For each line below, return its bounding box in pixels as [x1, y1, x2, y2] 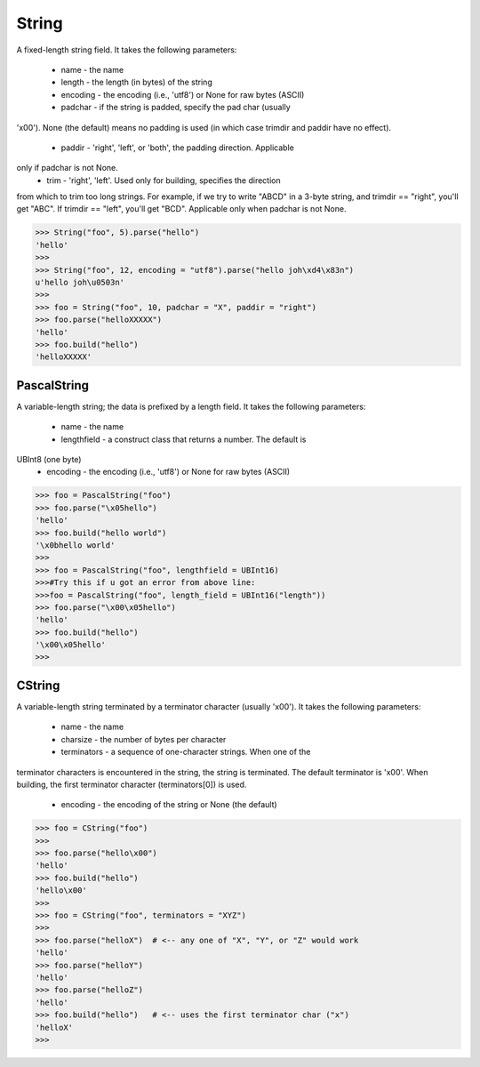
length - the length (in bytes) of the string [60, 76, 212, 88]
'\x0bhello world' [35, 540, 116, 550]
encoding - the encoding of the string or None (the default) [60, 799, 277, 810]
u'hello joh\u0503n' [35, 277, 124, 287]
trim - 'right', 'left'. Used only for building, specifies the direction [46, 174, 282, 186]
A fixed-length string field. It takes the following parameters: [16, 44, 237, 55]
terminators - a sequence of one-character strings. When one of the [60, 747, 311, 758]
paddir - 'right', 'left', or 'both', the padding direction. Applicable [60, 142, 295, 153]
